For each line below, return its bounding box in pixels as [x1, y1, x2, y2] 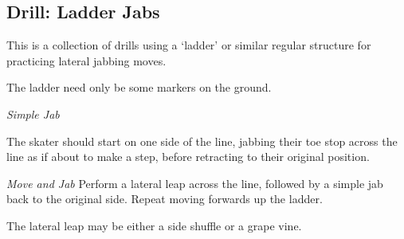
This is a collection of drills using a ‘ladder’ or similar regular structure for [6, 37, 371, 53]
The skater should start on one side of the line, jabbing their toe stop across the [6, 132, 398, 149]
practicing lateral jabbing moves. [6, 52, 167, 69]
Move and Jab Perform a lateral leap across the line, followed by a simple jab [6, 174, 383, 191]
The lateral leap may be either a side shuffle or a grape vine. [6, 217, 302, 233]
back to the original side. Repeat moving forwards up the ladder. [6, 190, 323, 207]
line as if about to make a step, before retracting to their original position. [6, 148, 370, 165]
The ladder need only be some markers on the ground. [6, 79, 272, 96]
